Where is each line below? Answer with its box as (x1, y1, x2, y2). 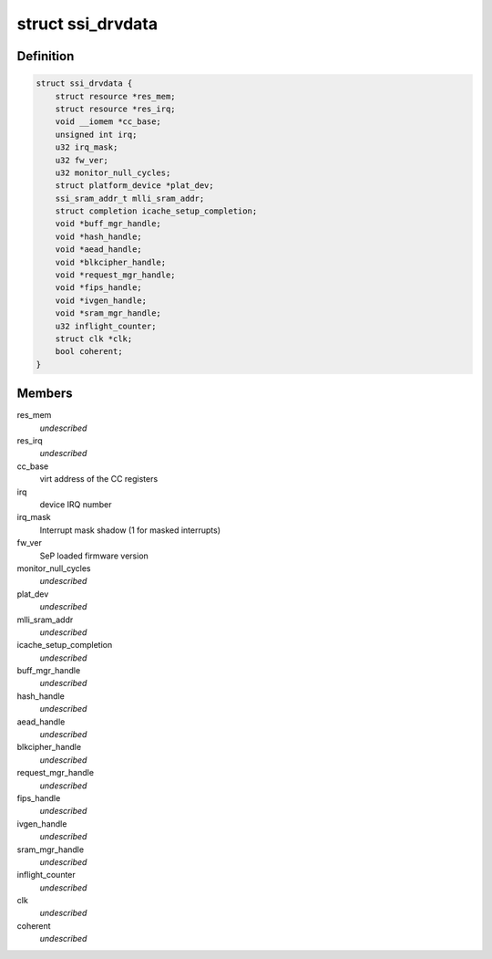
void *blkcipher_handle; (55, 256, 167, 267)
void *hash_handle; (55, 231, 143, 242)
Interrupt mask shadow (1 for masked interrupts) (39, 525, 221, 536)
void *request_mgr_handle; (55, 270, 177, 280)
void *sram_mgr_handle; (55, 308, 161, 318)
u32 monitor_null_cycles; (55, 167, 171, 178)
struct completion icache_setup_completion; (55, 206, 258, 216)
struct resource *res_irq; (55, 103, 177, 114)
